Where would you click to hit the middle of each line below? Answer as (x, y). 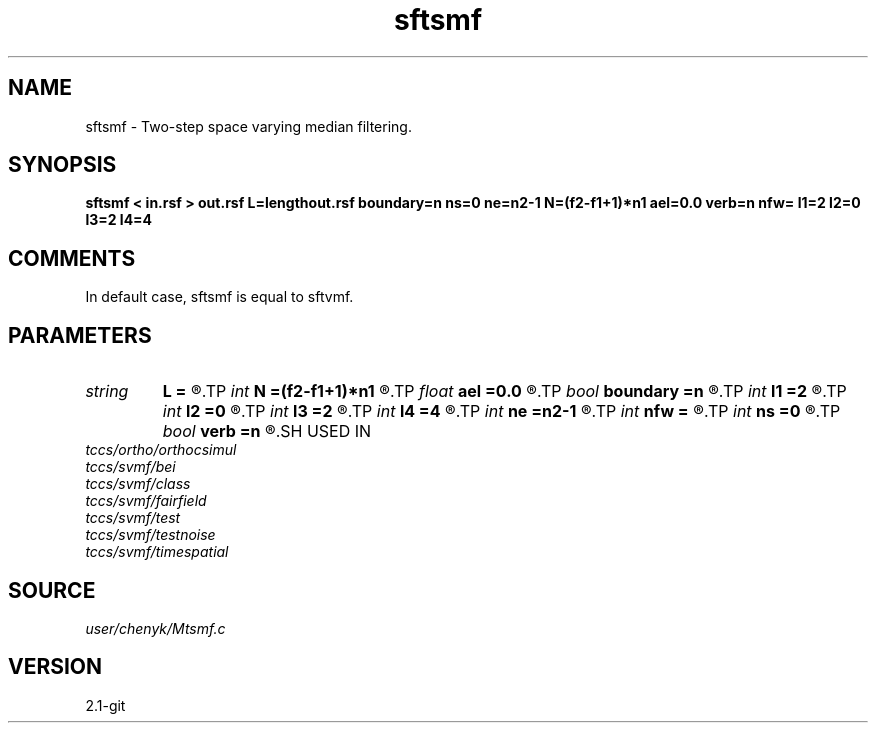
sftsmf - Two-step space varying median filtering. (248, 126)
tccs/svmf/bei (130, 467)
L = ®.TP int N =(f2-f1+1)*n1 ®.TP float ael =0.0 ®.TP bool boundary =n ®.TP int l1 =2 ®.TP (504, 391)
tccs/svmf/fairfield (146, 501)
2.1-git (105, 705)
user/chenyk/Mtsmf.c (155, 628)
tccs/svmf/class (138, 484)
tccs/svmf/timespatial (157, 552)
